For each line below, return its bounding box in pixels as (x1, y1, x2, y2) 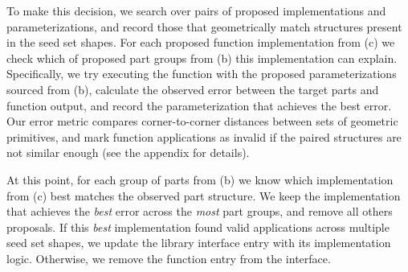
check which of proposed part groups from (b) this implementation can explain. (6, 49, 398, 66)
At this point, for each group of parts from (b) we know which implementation (6, 171, 394, 188)
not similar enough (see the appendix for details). (6, 144, 250, 161)
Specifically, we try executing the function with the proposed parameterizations (6, 65, 397, 82)
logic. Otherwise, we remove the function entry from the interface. (6, 249, 331, 266)
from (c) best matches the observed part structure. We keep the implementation (6, 187, 401, 204)
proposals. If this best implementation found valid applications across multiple (6, 218, 390, 235)
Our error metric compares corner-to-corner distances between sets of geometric (6, 113, 398, 130)
